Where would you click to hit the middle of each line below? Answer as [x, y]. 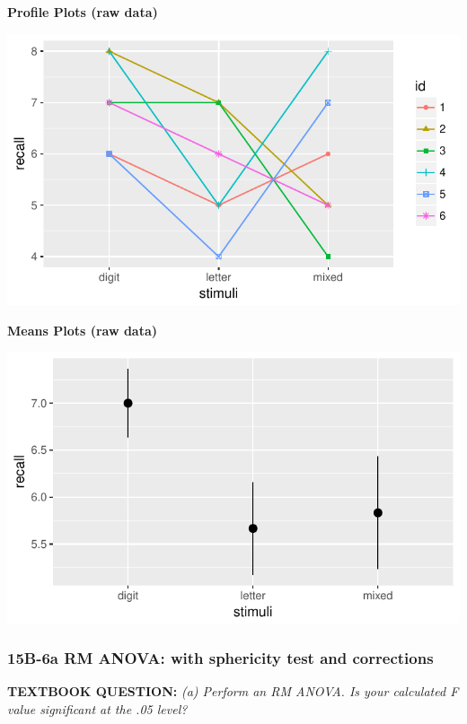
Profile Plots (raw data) [83, 12]
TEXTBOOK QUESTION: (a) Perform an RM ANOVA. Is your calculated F [233, 691]
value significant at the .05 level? [97, 708]
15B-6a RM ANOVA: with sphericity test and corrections [220, 658]
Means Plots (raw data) [83, 330]
